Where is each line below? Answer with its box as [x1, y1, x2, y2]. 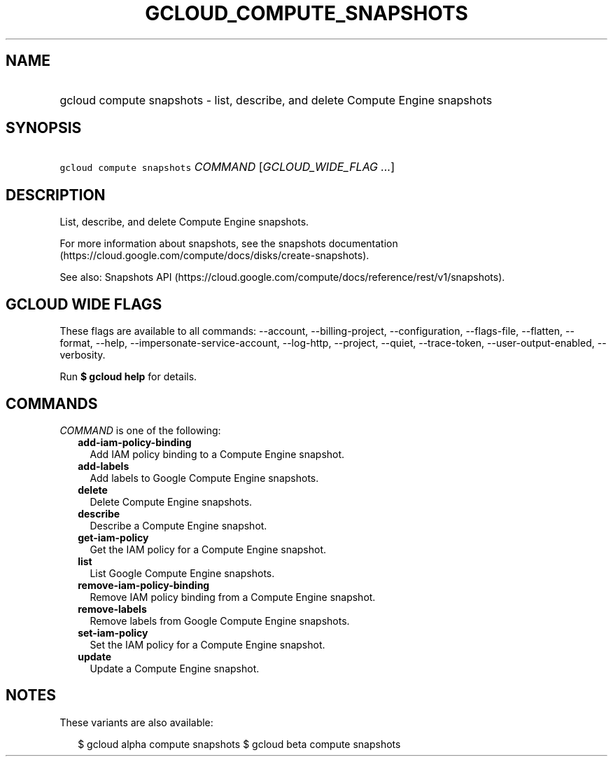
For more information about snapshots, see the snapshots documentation [59, 237, 398, 250]
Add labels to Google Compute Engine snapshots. [90, 471, 319, 484]
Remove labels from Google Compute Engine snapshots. [90, 614, 350, 627]
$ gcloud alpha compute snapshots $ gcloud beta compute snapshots [78, 737, 401, 750]
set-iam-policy [78, 626, 148, 639]
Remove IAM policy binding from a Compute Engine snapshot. [90, 590, 376, 603]
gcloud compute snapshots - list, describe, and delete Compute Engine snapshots [59, 92, 493, 107]
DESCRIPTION [6, 186, 106, 204]
